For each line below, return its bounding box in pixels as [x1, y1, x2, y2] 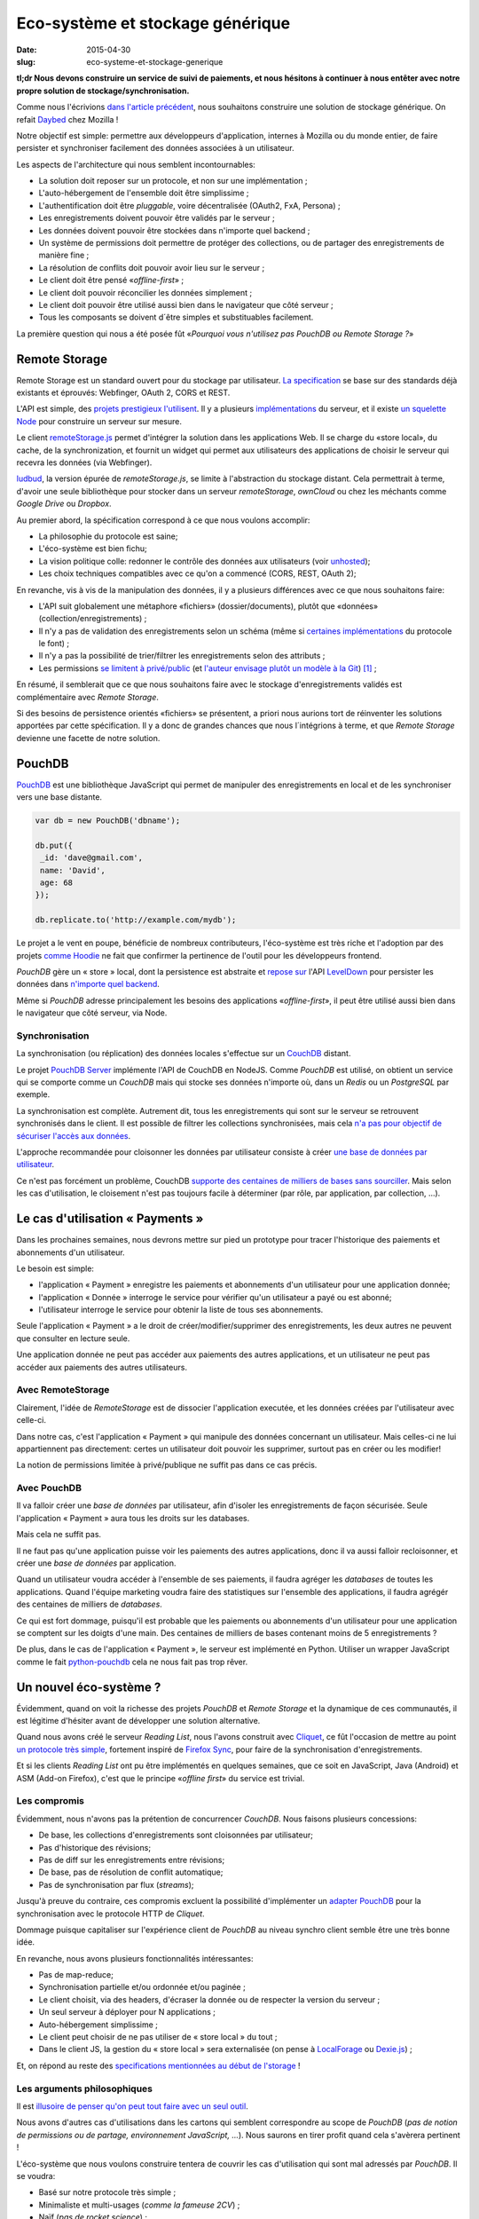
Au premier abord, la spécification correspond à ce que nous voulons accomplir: [16, 515, 310, 525]
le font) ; [38, 638, 70, 649]
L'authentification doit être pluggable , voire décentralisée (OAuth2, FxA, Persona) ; [38, 200, 341, 210]
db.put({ [35, 840, 74, 850]
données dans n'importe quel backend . [16, 979, 160, 990]
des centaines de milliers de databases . [16, 1599, 163, 1610]
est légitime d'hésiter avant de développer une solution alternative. [16, 1716, 261, 1726]
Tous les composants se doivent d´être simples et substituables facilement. [38, 312, 314, 323]
